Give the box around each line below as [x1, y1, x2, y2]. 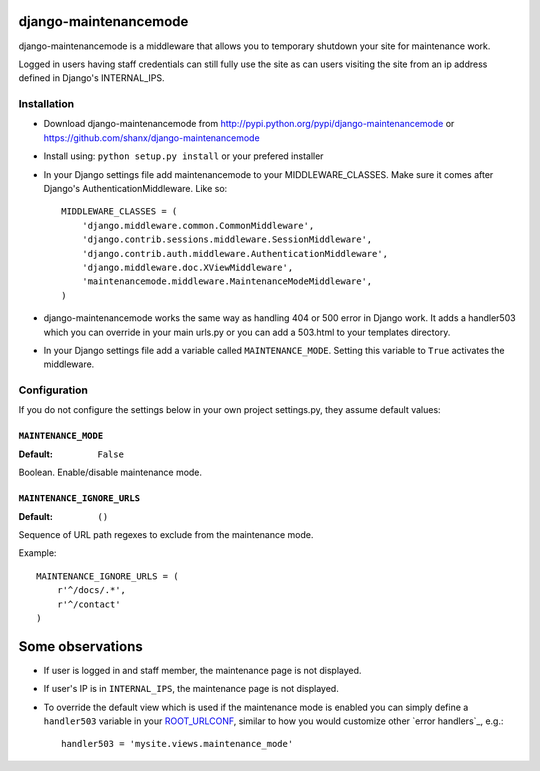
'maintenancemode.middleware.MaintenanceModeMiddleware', [81, 276, 373, 287]
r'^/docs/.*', [56, 585, 127, 596]
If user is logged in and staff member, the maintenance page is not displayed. [43, 664, 362, 676]
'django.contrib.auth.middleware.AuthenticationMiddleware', [81, 248, 389, 259]
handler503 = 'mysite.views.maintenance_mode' [61, 738, 294, 750]
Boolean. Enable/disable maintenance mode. [18, 466, 203, 479]
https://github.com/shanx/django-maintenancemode [43, 131, 260, 144]
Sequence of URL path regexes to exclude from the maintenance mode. [18, 529, 314, 540]
